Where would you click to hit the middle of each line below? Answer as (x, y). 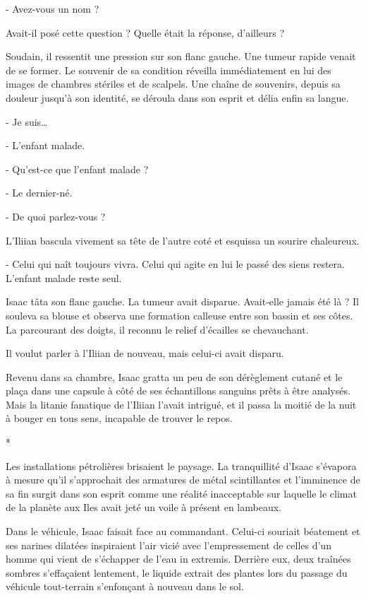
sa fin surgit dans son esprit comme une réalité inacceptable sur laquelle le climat (181, 493)
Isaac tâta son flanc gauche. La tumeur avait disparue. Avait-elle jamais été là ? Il (183, 301)
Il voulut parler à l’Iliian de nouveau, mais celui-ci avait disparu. (145, 353)
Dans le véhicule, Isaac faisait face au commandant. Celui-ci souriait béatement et (183, 531)
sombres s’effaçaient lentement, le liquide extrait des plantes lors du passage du (177, 572)
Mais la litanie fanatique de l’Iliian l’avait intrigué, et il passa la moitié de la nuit (181, 404)
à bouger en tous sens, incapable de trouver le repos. (119, 418)
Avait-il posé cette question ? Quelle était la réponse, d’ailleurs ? (145, 32)
